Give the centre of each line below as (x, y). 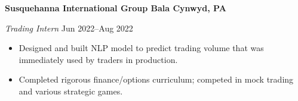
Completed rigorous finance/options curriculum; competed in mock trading (156, 79)
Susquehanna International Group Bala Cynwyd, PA (116, 8)
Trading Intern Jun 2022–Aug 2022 (69, 28)
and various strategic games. (71, 91)
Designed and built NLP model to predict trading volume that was (141, 48)
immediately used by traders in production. (98, 59)
